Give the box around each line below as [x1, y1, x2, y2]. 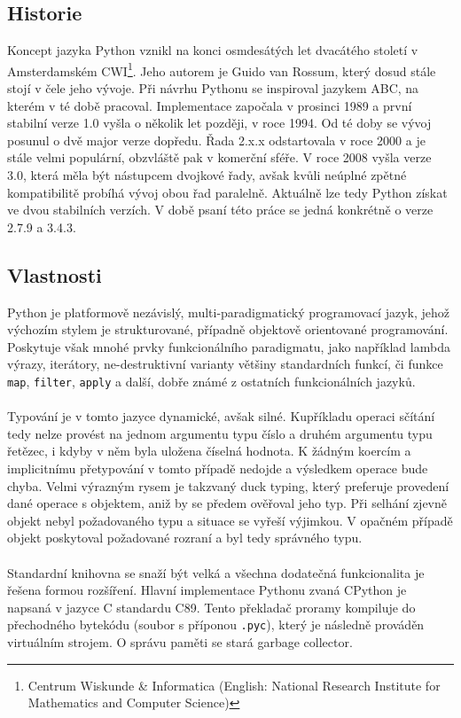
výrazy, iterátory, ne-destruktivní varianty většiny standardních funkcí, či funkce [7, 355, 443, 373]
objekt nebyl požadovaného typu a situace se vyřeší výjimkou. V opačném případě [7, 511, 453, 529]
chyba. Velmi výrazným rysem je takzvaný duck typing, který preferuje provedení [7, 476, 449, 495]
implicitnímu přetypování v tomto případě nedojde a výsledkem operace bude [7, 459, 428, 477]
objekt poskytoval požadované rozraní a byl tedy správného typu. [7, 528, 363, 547]
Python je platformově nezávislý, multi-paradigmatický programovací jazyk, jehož [7, 302, 450, 321]
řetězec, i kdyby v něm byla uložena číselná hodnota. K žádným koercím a [7, 441, 411, 460]
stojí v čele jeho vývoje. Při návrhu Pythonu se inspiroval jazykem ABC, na [7, 79, 419, 98]
